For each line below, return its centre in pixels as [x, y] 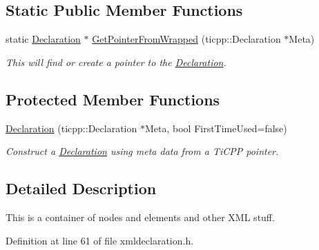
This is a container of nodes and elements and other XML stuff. [140, 217]
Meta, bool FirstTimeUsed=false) [216, 128]
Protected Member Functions [113, 99]
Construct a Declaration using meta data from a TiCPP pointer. [142, 151]
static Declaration [43, 39]
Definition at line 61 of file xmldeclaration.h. [100, 240]
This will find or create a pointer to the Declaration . [116, 62]
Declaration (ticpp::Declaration [71, 128]
